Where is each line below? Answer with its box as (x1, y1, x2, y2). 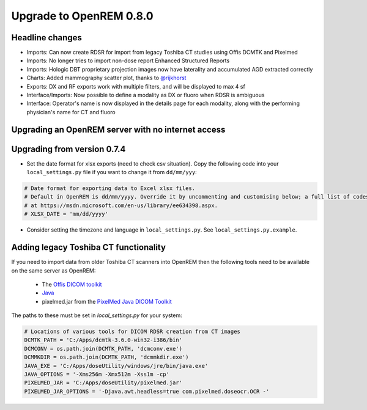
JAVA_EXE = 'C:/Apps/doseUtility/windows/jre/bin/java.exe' (24, 362, 209, 369)
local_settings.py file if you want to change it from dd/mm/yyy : (26, 169, 197, 176)
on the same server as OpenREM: (11, 266, 96, 274)
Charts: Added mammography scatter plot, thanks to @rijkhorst (26, 74, 187, 82)
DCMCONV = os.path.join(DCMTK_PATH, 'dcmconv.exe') (24, 345, 183, 352)
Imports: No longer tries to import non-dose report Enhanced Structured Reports (26, 57, 230, 64)
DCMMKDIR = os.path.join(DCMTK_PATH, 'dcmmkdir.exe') (24, 354, 189, 361)
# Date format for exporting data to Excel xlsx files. (24, 185, 196, 192)
